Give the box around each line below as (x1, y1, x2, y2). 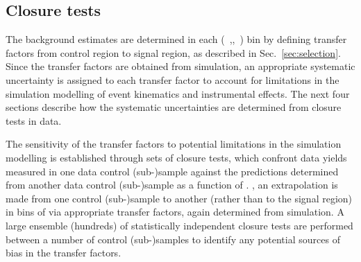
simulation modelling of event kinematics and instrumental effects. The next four (6, 86, 350, 101)
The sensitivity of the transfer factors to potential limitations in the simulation (6, 137, 342, 151)
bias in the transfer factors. (6, 245, 121, 260)
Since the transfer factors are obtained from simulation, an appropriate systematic (6, 59, 355, 73)
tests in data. (6, 113, 62, 128)
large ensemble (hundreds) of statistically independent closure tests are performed (6, 218, 353, 232)
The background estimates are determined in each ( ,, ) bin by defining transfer (6, 32, 347, 46)
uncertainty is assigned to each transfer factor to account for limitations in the (6, 72, 339, 87)
